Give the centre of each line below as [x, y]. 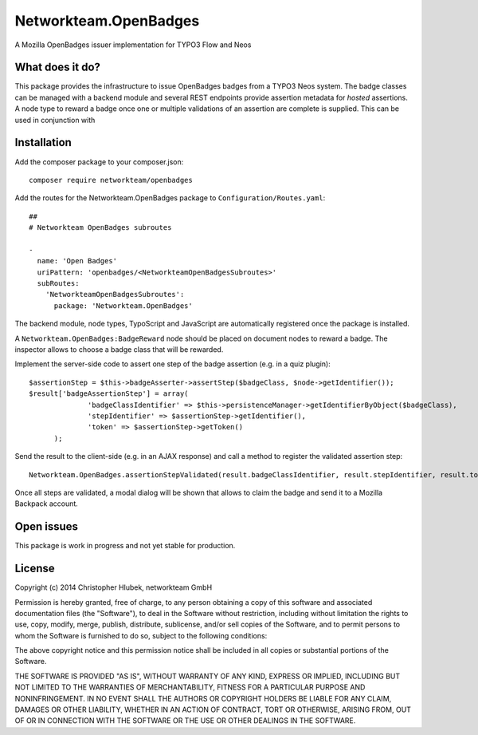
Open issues [47, 527]
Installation [43, 142]
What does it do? [58, 67]
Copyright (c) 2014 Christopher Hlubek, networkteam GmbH [114, 587]
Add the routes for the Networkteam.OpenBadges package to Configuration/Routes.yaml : [170, 198]
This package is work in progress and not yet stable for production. [125, 546]
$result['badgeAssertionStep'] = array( [109, 394]
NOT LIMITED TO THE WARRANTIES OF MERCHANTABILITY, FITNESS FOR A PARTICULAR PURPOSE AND [190, 687]
